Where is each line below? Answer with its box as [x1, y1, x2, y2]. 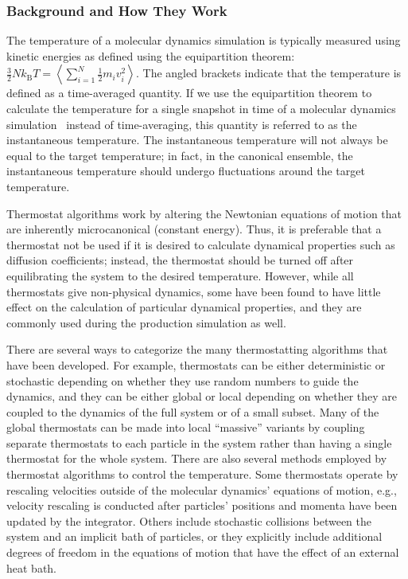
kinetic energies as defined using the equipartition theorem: [6, 47, 295, 64]
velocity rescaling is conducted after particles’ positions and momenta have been [6, 497, 398, 514]
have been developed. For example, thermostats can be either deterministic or [6, 356, 386, 373]
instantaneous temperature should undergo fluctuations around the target [6, 162, 365, 179]
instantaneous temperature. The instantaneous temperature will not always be [6, 131, 388, 148]
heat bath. [6, 559, 57, 576]
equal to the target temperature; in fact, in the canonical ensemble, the [6, 147, 353, 163]
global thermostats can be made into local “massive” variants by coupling [6, 419, 365, 436]
